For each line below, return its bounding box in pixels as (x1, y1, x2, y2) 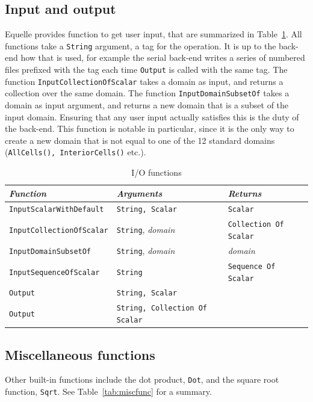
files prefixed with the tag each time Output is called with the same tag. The (5, 63, 288, 76)
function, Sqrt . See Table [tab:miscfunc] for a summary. (5, 385, 212, 397)
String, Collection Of (116, 304, 207, 313)
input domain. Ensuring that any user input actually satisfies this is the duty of (5, 110, 299, 123)
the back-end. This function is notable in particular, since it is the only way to (5, 122, 294, 135)
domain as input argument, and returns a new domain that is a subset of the (5, 99, 289, 111)
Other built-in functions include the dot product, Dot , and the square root (5, 373, 279, 386)
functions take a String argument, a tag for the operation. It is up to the (5, 39, 276, 52)
